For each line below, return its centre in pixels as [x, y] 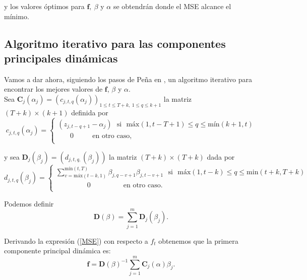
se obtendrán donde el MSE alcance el [172, 6]
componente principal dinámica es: [57, 251]
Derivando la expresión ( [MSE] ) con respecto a [76, 240]
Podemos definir [29, 203]
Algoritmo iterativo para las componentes [115, 43]
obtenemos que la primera [198, 240]
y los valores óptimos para [44, 6]
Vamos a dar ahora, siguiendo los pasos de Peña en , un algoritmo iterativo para [128, 79]
